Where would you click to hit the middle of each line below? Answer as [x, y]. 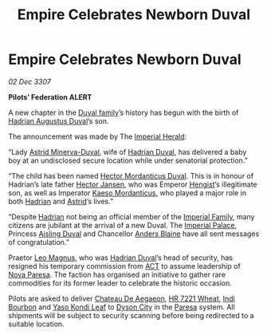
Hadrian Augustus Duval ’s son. [59, 120]
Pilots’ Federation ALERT [50, 97]
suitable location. [37, 324]
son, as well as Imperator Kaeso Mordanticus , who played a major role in [128, 192]
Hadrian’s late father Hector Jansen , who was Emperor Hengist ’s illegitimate [133, 184]
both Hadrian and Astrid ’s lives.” [61, 201]
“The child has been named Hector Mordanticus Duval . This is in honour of [131, 175]
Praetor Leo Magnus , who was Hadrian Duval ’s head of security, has [121, 258]
